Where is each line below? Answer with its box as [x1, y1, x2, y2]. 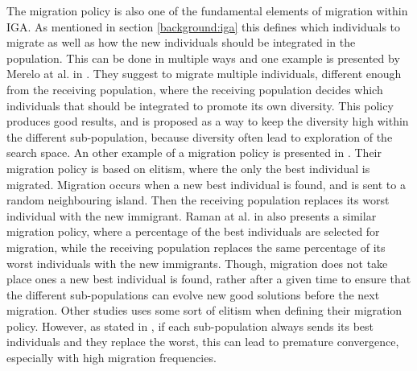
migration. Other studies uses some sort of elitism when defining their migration [6, 302, 403, 319]
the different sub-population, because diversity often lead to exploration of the [6, 128, 393, 145]
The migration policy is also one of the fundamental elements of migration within [6, 2, 408, 19]
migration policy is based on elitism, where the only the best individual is [6, 159, 370, 176]
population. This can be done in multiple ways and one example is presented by [6, 49, 400, 66]
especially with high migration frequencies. [6, 349, 217, 366]
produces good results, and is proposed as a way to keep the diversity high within [6, 113, 409, 130]
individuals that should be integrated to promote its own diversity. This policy [6, 97, 394, 113]
